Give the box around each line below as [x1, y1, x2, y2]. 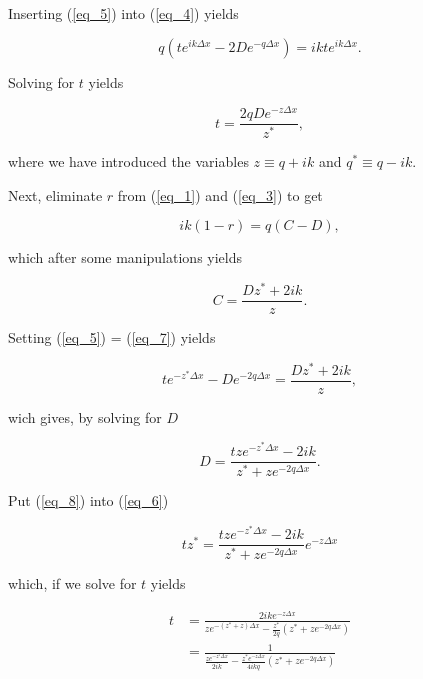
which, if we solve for [8, 573, 137, 594]
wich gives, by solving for [8, 406, 162, 427]
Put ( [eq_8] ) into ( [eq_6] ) [8, 490, 169, 511]
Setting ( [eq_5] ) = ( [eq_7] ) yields [8, 327, 216, 348]
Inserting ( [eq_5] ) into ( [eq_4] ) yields [8, 3, 239, 23]
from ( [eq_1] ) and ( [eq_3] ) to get [117, 184, 323, 205]
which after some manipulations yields [8, 247, 242, 268]
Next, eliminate [8, 184, 103, 205]
